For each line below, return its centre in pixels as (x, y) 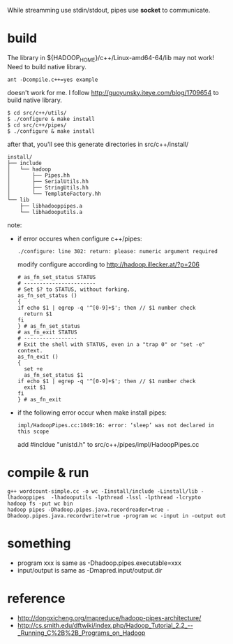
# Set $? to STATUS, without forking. (74, 289)
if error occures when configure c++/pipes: (80, 238)
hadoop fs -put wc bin (40, 503)
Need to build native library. (47, 66)
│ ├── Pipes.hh (39, 175)
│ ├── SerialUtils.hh (48, 181)
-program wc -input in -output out (174, 516)
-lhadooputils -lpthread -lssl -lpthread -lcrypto (126, 497)
